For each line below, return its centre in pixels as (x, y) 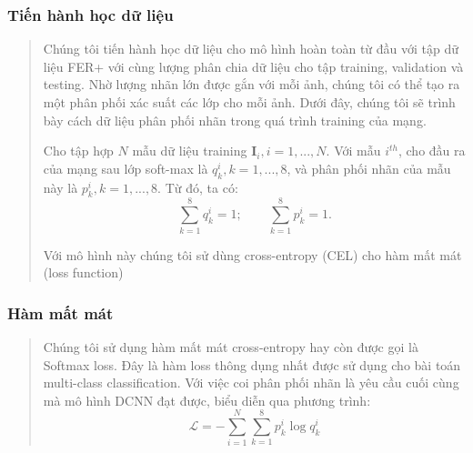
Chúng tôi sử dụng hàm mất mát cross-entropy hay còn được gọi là (231, 346)
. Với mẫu (353, 151)
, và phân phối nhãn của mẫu (369, 168)
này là (60, 187)
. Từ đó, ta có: (198, 187)
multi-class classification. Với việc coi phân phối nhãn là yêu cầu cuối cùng (251, 383)
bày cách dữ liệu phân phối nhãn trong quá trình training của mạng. (235, 120)
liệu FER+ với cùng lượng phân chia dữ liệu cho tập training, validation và (253, 66)
